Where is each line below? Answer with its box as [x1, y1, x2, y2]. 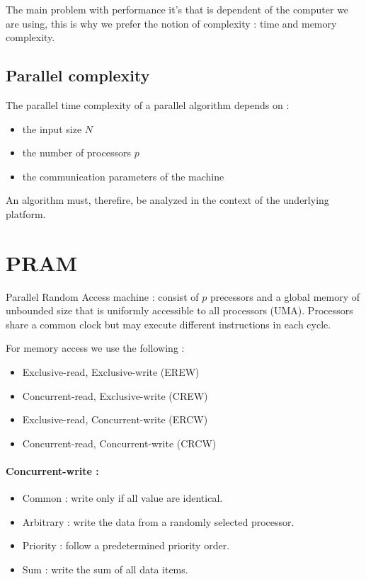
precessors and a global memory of [210, 289, 360, 304]
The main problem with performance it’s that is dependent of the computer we [6, 2, 349, 16]
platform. [6, 206, 46, 221]
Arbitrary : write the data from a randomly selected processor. [22, 514, 294, 529]
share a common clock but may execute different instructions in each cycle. [6, 316, 331, 331]
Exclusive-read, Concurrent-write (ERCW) [22, 412, 208, 427]
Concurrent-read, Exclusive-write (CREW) [22, 388, 208, 403]
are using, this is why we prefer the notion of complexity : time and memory [6, 16, 337, 30]
